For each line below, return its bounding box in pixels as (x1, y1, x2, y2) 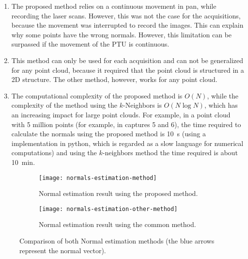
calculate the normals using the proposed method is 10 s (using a (11, 129, 206, 139)
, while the (207, 90, 238, 100)
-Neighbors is (123, 100, 162, 110)
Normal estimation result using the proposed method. (39, 188, 198, 198)
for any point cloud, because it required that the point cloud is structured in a (11, 65, 244, 75)
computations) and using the (11, 147, 97, 158)
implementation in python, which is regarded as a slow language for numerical (11, 138, 244, 148)
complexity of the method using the (11, 100, 118, 110)
